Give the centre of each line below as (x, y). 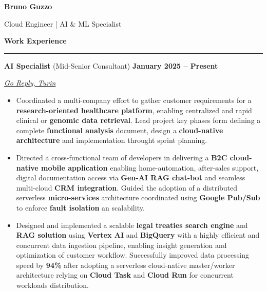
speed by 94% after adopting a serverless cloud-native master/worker (126, 265)
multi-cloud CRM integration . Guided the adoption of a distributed (127, 187)
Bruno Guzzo (28, 6)
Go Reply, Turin (30, 83)
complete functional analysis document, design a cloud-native (120, 130)
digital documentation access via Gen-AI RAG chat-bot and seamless (131, 178)
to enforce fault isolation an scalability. (80, 207)
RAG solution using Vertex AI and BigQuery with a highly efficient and (138, 235)
